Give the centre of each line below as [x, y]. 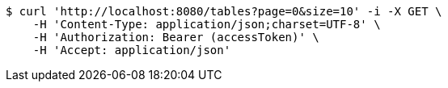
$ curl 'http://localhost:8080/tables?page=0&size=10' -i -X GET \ [224, 11]
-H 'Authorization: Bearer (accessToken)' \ [176, 37]
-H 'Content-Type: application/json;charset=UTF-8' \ [207, 24]
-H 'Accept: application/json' [132, 50]
